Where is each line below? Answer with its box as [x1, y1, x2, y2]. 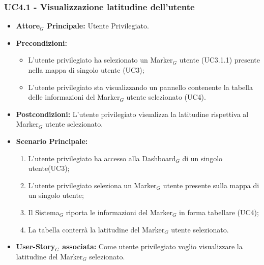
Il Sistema [28, 207, 60, 217]
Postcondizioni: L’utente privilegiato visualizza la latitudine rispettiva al [16, 108, 249, 119]
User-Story [16, 241, 55, 252]
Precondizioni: [16, 37, 67, 48]
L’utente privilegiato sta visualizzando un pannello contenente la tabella [28, 81, 253, 92]
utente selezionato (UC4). [126, 92, 206, 102]
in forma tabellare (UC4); [179, 207, 259, 217]
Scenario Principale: [16, 135, 88, 146]
